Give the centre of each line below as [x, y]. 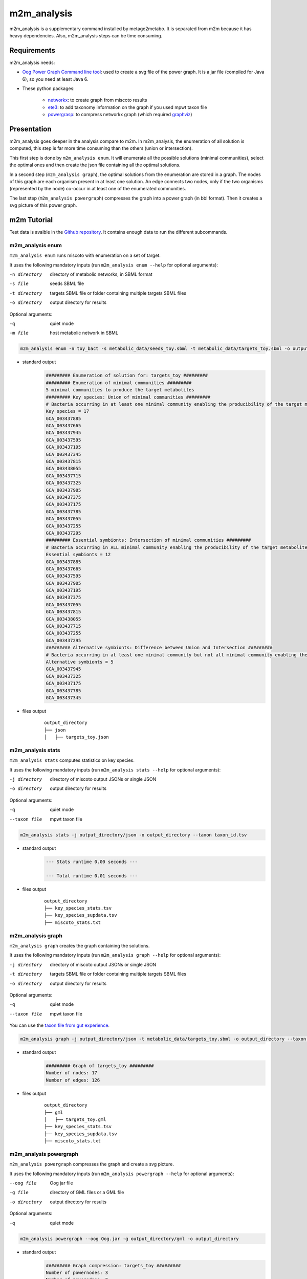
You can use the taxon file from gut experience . [60, 1025]
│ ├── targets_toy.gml [75, 1120]
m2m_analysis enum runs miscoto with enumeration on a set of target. [85, 255]
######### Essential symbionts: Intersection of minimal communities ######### [148, 540]
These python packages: [49, 89]
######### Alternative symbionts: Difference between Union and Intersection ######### [159, 648]
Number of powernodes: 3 [77, 1273]
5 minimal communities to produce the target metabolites [120, 390]
